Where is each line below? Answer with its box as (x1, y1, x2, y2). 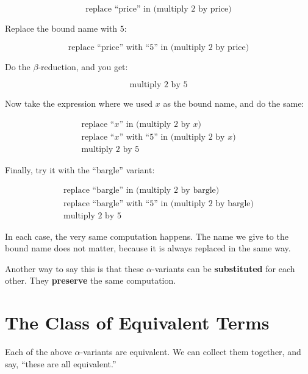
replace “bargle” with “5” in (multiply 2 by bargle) (63, 199, 254, 208)
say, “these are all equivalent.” (5, 357, 116, 370)
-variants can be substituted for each (152, 262, 295, 275)
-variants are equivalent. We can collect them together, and (80, 345, 301, 358)
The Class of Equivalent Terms (5, 310, 270, 335)
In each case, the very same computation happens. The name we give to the (5, 229, 288, 242)
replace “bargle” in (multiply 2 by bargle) (63, 186, 220, 195)
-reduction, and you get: (38, 60, 128, 73)
